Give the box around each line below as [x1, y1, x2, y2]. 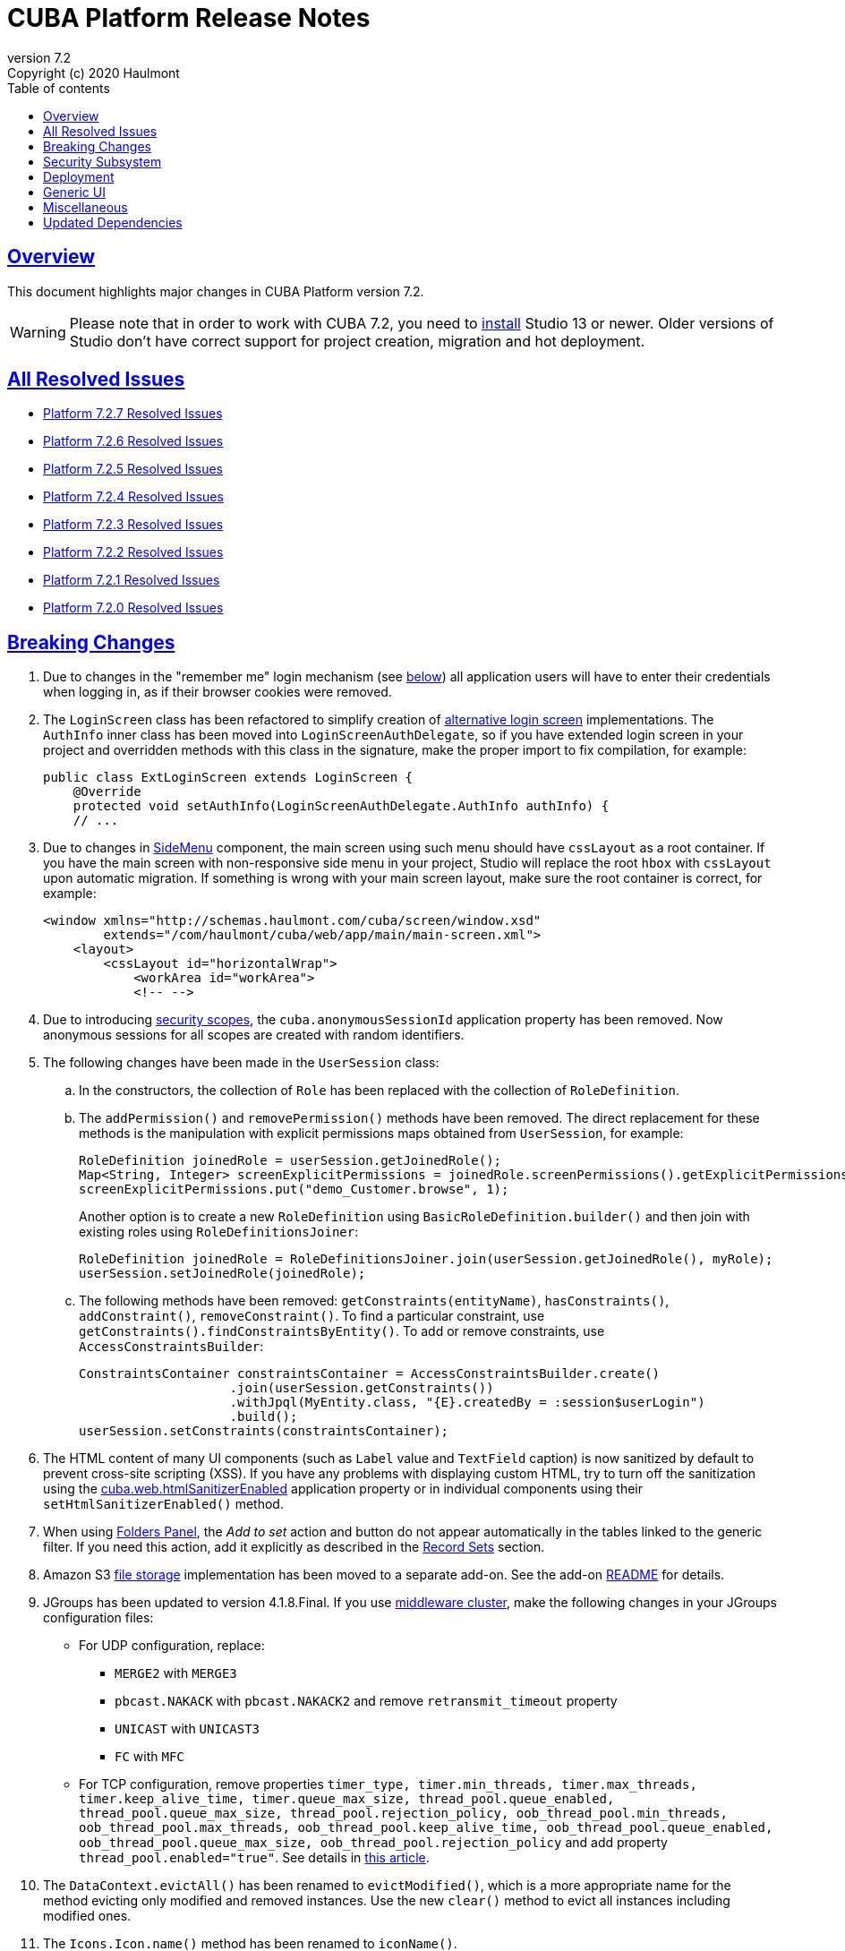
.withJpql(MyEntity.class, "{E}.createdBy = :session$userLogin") [229, 1395, 705, 1410]
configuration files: [43, 1610, 154, 1626]
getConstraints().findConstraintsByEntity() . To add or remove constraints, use [79, 1323, 605, 1339]
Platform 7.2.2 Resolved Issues [43, 544, 224, 560]
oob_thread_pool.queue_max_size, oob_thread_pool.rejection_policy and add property [79, 1835, 668, 1851]
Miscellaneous [43, 199, 128, 215]
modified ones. [43, 1908, 132, 1924]
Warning [10, 322, 66, 341]
